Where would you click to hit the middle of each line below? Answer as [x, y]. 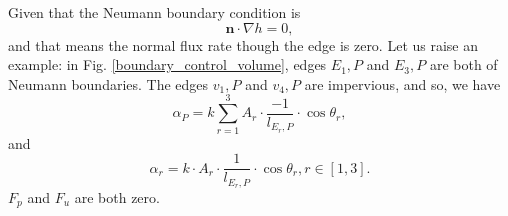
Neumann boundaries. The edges [108, 83]
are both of [463, 64]
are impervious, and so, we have [402, 83]
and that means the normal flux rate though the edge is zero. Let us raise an [243, 44]
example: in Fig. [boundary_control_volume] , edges [167, 64]
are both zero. [117, 197]
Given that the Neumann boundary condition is [154, 12]
